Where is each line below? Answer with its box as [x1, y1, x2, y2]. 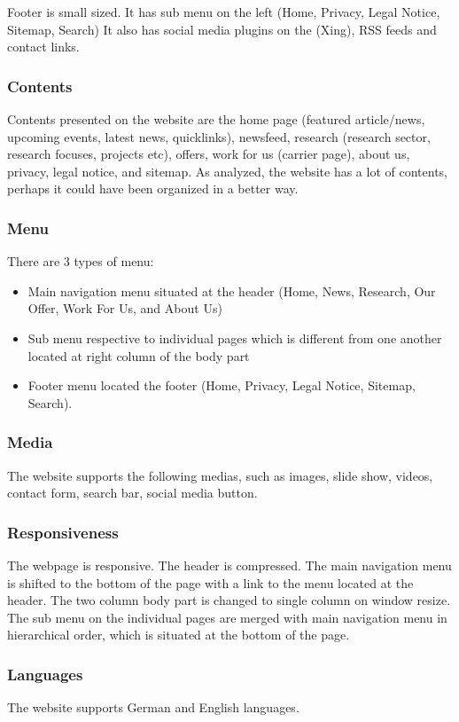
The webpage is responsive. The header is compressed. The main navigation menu [7, 555, 452, 574]
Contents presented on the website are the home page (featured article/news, [7, 110, 425, 128]
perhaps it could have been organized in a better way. [7, 179, 299, 198]
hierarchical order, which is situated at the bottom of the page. [7, 625, 350, 644]
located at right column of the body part [27, 346, 250, 365]
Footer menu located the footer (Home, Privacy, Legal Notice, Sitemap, [27, 376, 416, 395]
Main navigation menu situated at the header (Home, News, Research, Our [27, 281, 436, 300]
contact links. [7, 37, 80, 56]
